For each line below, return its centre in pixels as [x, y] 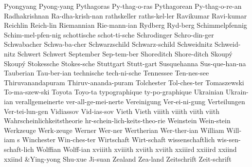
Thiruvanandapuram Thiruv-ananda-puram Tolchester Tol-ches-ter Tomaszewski [124, 82]
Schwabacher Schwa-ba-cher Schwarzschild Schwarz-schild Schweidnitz [108, 44]
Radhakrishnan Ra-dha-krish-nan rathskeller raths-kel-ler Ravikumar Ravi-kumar [126, 15]
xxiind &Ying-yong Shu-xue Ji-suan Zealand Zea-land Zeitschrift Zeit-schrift [118, 158]
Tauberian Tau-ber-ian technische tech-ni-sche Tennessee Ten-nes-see [107, 73]
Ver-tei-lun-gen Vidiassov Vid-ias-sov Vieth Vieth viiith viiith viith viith [112, 111]
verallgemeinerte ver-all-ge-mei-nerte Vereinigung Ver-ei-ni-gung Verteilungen [130, 101]
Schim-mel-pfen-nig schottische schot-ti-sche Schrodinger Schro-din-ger [109, 34]
